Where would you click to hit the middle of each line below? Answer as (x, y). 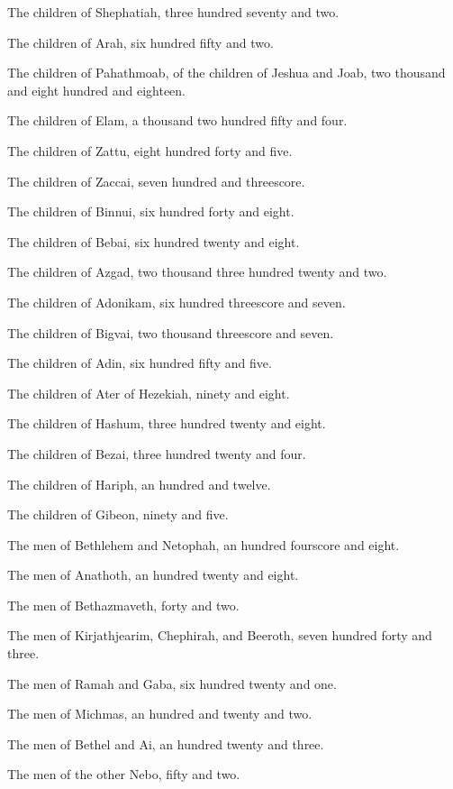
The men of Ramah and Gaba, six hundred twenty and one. (172, 683)
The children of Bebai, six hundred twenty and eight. (154, 241)
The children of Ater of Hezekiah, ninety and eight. (149, 393)
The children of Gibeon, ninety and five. (118, 514)
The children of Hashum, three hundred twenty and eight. (167, 423)
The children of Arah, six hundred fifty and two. (140, 42)
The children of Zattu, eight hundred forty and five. (150, 150)
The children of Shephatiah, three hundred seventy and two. (173, 12)
